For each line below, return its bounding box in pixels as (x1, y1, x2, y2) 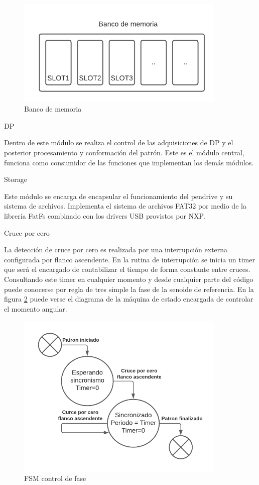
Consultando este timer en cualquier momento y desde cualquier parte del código (4, 273, 253, 284)
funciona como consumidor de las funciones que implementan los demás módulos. (4, 157, 254, 167)
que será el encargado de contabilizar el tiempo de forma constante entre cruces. (4, 264, 250, 274)
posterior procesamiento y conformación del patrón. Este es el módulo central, (4, 147, 244, 158)
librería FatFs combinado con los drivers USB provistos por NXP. (4, 211, 205, 221)
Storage (4, 174, 27, 184)
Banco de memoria (24, 104, 82, 114)
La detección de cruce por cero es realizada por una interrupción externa (4, 244, 228, 255)
